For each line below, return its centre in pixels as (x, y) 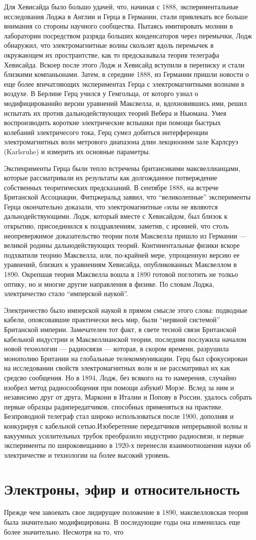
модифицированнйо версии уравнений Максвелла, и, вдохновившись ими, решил (126, 103)
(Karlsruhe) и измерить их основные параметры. (77, 151)
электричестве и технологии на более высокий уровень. (87, 455)
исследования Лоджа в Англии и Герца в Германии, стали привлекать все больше (126, 16)
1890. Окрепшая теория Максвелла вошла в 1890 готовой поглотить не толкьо (121, 274)
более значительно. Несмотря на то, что (64, 531)
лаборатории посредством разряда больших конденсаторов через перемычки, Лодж (128, 35)
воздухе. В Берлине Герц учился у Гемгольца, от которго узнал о (101, 93)
